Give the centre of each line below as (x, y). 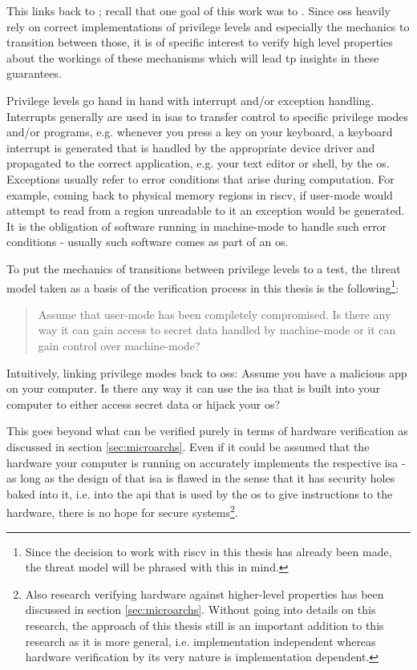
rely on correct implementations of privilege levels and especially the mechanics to (208, 26)
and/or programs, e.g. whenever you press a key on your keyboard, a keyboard (200, 132)
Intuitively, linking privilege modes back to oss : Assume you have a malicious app (207, 372)
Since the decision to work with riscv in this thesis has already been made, (208, 551)
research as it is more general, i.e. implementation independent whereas (200, 641)
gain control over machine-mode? (119, 345)
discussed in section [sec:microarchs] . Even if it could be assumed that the (188, 446)
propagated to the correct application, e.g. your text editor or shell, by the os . (198, 163)
